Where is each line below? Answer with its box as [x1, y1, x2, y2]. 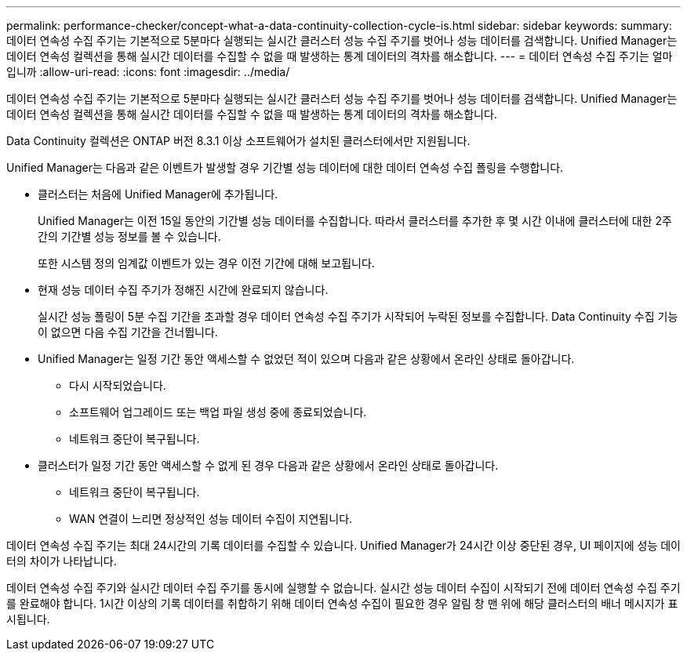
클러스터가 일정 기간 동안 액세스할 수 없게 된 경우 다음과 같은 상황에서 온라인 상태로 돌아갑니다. [38, 459, 499, 472]
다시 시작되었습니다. [69, 379, 166, 392]
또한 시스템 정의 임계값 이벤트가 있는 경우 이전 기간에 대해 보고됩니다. [38, 256, 375, 270]
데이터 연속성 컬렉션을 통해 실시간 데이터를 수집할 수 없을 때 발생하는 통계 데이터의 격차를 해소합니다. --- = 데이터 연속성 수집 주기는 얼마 [6, 49, 673, 63]
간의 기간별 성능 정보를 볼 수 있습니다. [38, 230, 221, 243]
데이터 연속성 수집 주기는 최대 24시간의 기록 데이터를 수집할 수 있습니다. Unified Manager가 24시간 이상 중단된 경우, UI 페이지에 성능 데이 [6, 539, 682, 552]
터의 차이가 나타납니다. [6, 554, 117, 568]
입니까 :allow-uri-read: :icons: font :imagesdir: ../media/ [6, 65, 290, 78]
